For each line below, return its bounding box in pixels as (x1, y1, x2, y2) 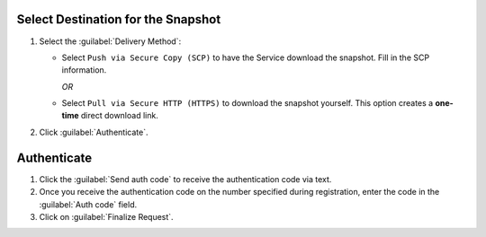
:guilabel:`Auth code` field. (39, 198, 138, 210)
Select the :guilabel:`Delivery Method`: (39, 36, 182, 47)
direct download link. (80, 110, 159, 121)
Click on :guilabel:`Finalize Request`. (39, 211, 175, 222)
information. (61, 65, 107, 75)
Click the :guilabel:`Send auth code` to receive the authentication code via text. (39, 173, 332, 184)
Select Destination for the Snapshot (16, 12, 221, 27)
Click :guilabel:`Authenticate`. (39, 127, 148, 137)
